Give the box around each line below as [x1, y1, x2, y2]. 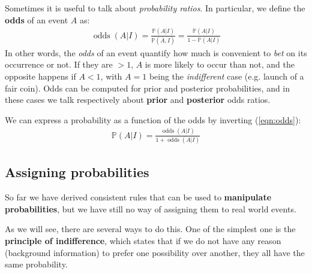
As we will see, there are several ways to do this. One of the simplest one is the [5, 223, 296, 235]
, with [100, 70, 122, 83]
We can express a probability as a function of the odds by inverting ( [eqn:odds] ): [5, 113, 301, 126]
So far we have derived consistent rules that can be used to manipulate [5, 191, 272, 203]
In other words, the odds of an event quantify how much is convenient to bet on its [5, 46, 307, 59]
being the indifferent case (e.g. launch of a [149, 70, 304, 83]
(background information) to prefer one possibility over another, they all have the [5, 246, 305, 258]
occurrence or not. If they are [5, 58, 113, 71]
